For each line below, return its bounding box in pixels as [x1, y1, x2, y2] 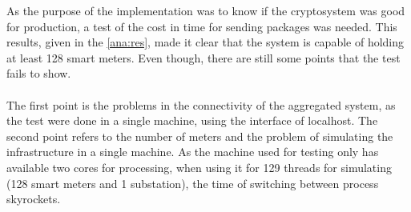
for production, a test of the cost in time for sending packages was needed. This [6, 18, 397, 34]
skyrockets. [6, 190, 61, 207]
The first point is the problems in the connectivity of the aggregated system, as [6, 96, 396, 113]
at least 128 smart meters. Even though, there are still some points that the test [6, 49, 401, 66]
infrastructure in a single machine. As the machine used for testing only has [6, 143, 379, 160]
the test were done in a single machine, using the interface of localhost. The [6, 112, 378, 129]
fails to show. [6, 65, 71, 82]
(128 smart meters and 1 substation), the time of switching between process [6, 174, 379, 191]
